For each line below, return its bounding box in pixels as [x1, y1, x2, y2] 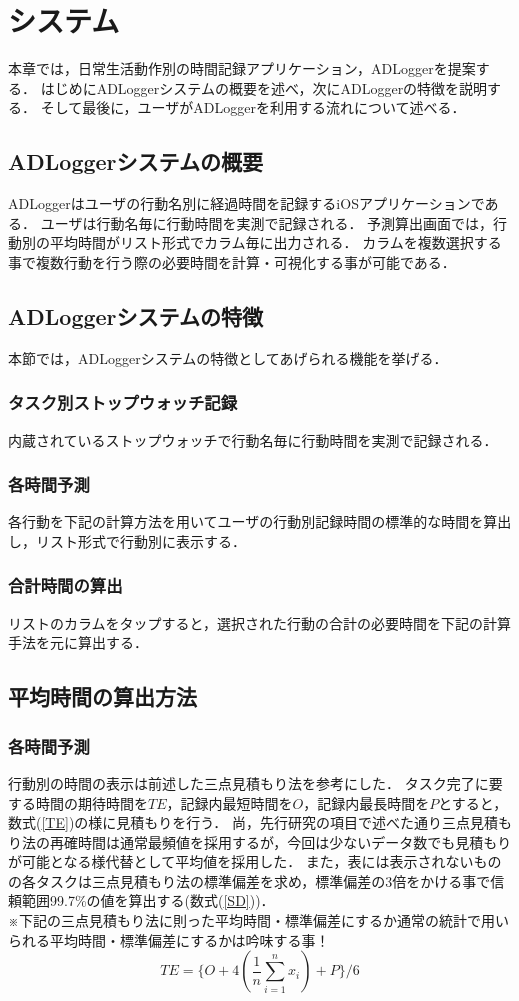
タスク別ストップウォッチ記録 [8, 390, 238, 415]
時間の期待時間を [35, 792, 148, 813]
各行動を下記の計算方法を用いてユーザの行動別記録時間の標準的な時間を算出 [8, 511, 512, 532]
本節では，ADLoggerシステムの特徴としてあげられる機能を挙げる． [8, 347, 448, 368]
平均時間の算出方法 [8, 681, 197, 712]
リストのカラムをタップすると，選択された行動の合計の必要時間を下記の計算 [8, 612, 512, 633]
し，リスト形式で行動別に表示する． [8, 530, 246, 551]
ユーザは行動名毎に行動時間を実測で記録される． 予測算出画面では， [40, 212, 494, 233]
